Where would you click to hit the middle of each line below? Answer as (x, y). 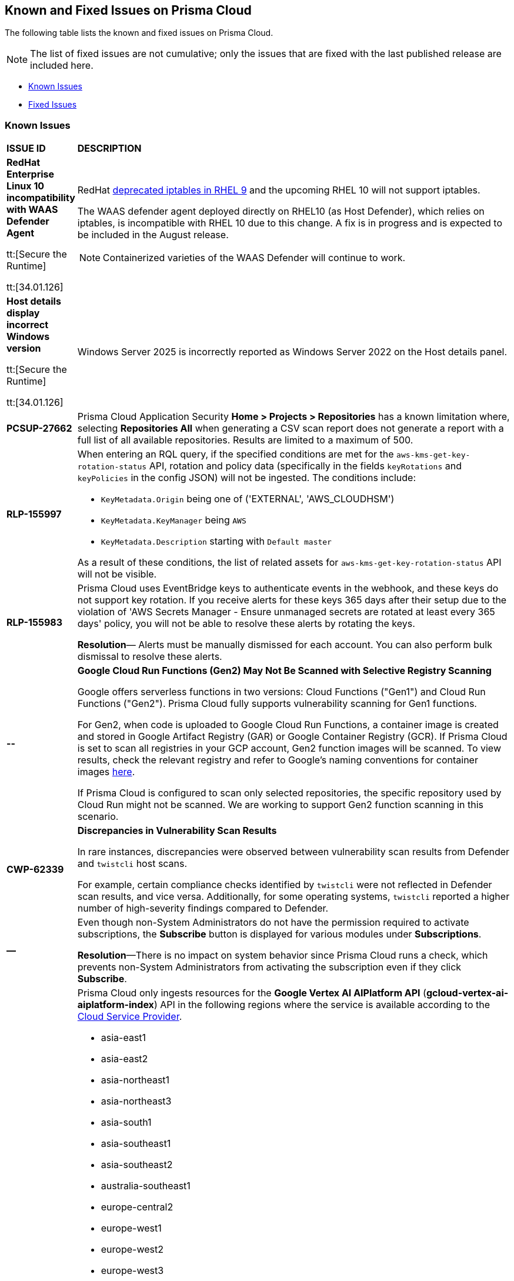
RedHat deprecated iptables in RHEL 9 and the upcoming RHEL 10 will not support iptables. (279, 190)
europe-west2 (132, 1250)
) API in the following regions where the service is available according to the (322, 1005)
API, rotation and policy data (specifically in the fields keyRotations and (305, 466)
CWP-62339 (35, 870)
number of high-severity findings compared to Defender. (203, 908)
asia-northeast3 (136, 1101)
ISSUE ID (26, 149)
